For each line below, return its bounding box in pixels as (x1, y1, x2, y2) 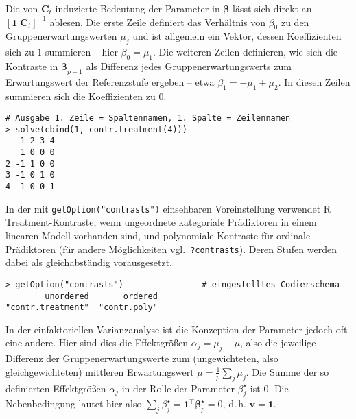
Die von (5, 1, 38, 15)
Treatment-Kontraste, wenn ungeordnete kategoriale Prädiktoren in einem (5, 215, 317, 229)
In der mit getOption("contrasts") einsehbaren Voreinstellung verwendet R (5, 201, 331, 215)
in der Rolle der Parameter (121, 381, 235, 395)
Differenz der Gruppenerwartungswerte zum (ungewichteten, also (5, 351, 278, 366)
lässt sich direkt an (233, 1, 312, 15)
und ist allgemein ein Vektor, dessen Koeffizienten (132, 29, 342, 43)
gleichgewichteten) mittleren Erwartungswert (5, 364, 194, 379)
